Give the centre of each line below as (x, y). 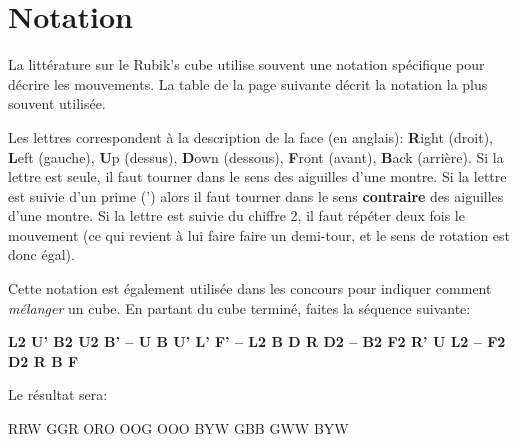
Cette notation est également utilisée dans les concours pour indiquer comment (250, 288)
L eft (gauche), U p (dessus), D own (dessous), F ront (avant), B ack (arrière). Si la (256, 156)
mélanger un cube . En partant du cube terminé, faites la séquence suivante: (239, 307)
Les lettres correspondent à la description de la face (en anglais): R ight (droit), (250, 136)
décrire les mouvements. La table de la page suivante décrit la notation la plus (248, 83)
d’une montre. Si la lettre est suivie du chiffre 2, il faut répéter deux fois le (236, 215)
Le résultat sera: (58, 394)
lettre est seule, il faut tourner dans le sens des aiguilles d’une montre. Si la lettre (257, 176)
